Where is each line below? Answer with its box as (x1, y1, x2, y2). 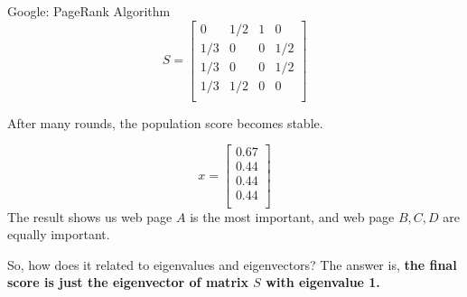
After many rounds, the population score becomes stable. (7, 113, 323, 132)
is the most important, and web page (190, 207, 395, 226)
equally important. (7, 225, 110, 244)
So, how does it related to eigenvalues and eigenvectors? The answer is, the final (7, 255, 457, 274)
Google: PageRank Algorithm (7, 2, 171, 20)
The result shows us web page (7, 207, 173, 226)
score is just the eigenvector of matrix (7, 273, 248, 292)
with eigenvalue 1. (266, 273, 380, 292)
